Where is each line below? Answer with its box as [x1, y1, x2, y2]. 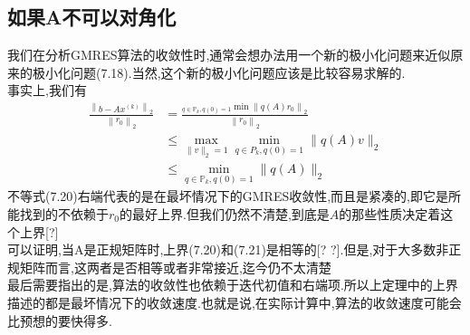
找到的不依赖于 [19, 204, 109, 223]
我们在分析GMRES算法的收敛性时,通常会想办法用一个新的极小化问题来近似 [7, 45, 451, 64]
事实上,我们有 [7, 81, 87, 100]
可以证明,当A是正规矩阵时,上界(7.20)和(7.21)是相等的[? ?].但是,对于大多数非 [7, 240, 449, 259]
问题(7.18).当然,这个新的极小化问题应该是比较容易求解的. [70, 62, 406, 81]
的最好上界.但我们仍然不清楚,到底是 [120, 204, 330, 223]
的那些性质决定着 [339, 204, 441, 223]
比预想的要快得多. [7, 311, 112, 330]
